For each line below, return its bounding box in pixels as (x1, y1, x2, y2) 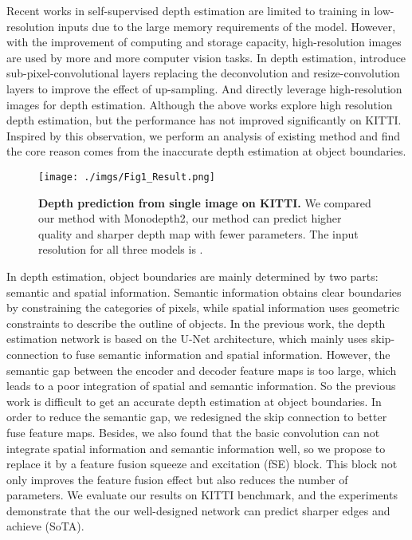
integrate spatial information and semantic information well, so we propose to (6, 439, 386, 456)
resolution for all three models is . (38, 241, 203, 258)
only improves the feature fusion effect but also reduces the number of (6, 471, 348, 487)
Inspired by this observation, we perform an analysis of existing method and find (6, 127, 401, 144)
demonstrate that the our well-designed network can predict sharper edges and (6, 502, 390, 518)
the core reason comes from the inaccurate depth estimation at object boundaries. (6, 143, 406, 160)
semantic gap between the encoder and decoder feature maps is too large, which (6, 361, 397, 378)
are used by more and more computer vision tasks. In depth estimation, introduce (6, 49, 406, 65)
